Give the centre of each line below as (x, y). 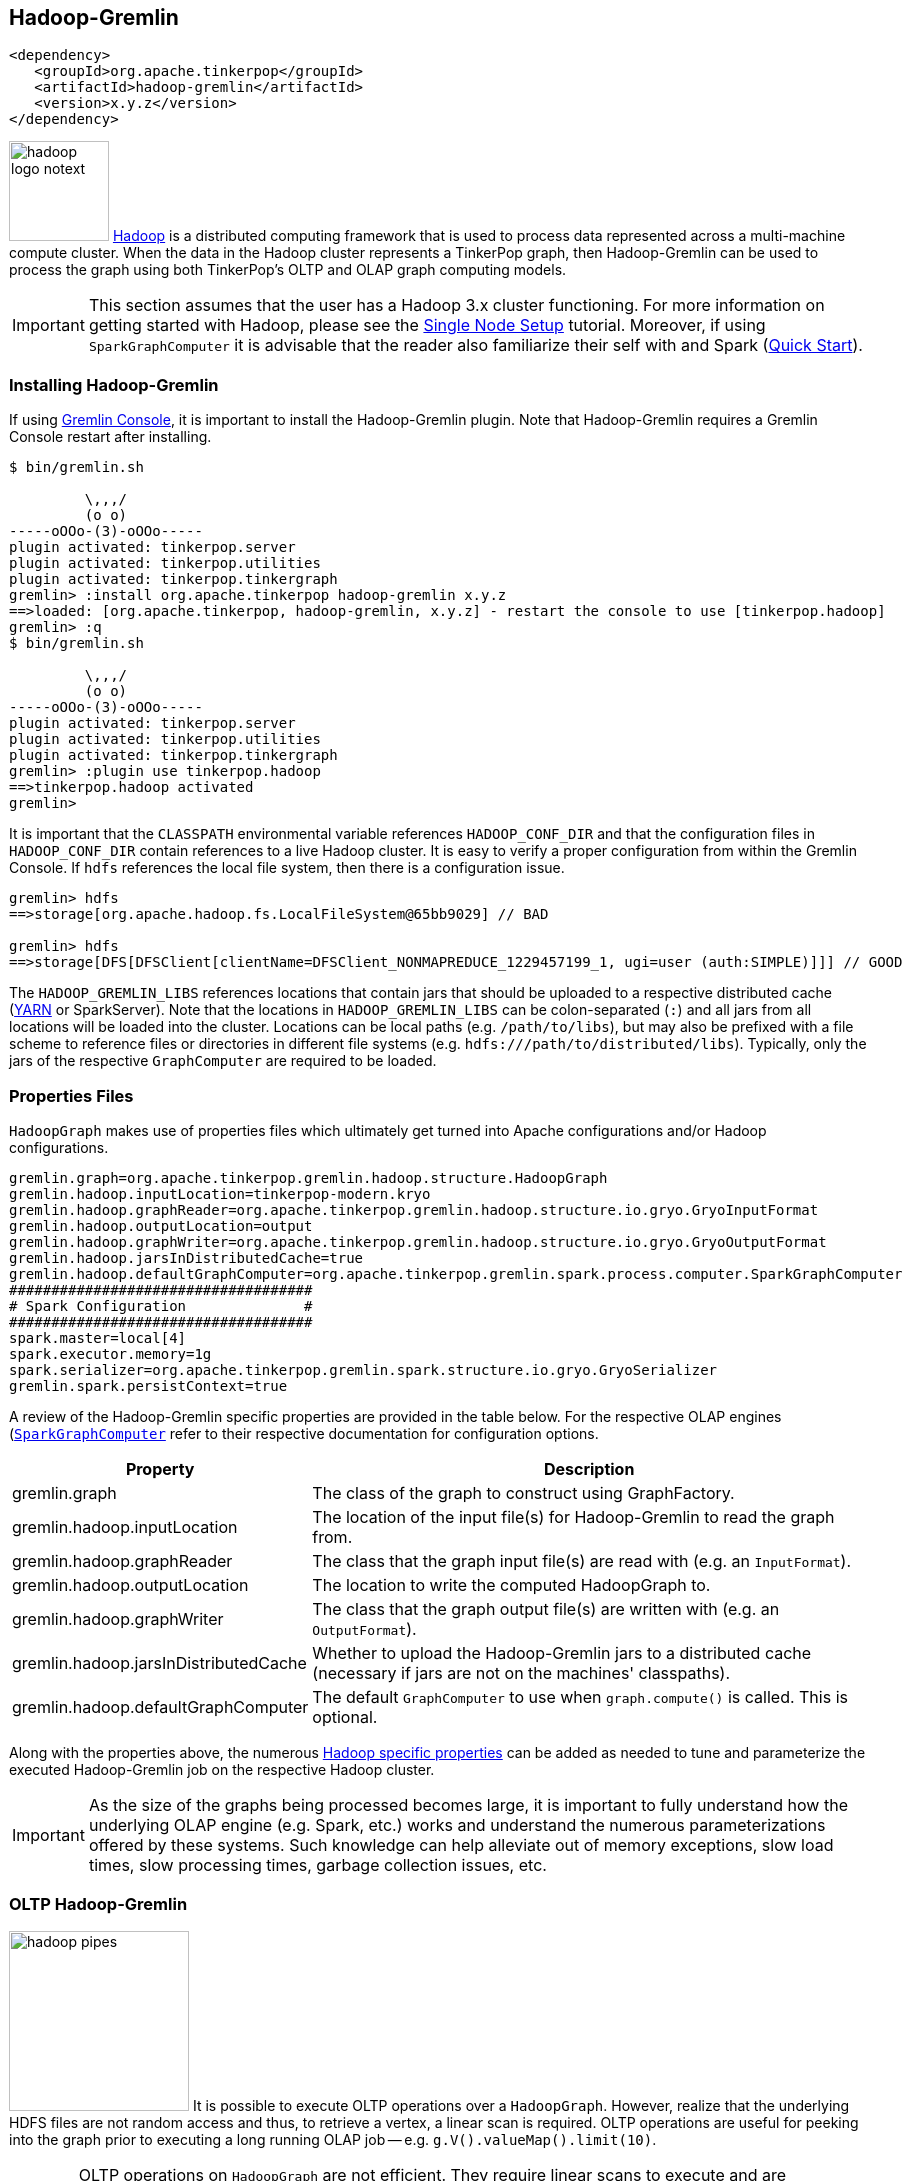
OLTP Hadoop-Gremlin (98, 1904)
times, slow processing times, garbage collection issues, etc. (317, 1864)
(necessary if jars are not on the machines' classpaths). (521, 1672)
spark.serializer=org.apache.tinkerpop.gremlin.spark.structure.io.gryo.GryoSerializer (363, 1369)
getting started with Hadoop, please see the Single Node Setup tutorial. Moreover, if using (427, 325)
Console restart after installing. (110, 437)
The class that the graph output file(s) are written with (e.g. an (546, 1608)
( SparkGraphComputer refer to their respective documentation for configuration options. (304, 1433)
